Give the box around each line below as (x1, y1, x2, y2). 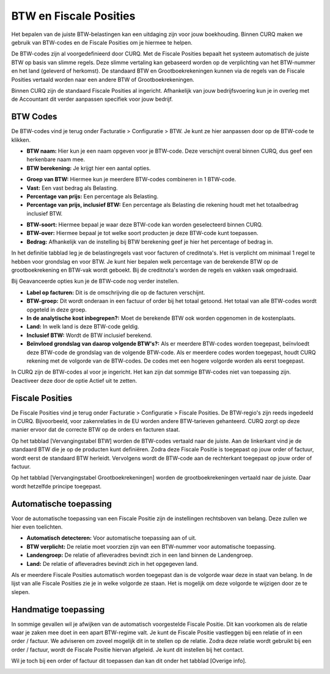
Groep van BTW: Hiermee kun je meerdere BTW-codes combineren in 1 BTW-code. (26, 176, 237, 183)
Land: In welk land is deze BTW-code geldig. (26, 323, 140, 330)
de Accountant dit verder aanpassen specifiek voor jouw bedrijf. (11, 95, 174, 103)
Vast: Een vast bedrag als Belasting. (26, 184, 119, 192)
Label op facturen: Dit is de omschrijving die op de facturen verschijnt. (26, 289, 205, 296)
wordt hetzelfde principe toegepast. (11, 482, 102, 490)
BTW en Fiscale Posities (11, 9, 136, 23)
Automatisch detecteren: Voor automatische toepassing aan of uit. (26, 534, 197, 542)
